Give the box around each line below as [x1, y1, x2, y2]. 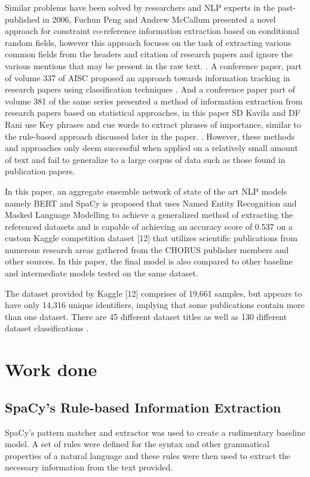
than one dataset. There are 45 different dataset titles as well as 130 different [5, 310, 287, 322]
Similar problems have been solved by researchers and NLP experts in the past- [5, 1, 296, 13]
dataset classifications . [5, 322, 89, 334]
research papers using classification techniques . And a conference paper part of [5, 83, 296, 96]
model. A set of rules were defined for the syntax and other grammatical [5, 438, 269, 450]
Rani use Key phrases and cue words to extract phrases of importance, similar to [5, 118, 301, 130]
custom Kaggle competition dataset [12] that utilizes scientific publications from [5, 232, 298, 244]
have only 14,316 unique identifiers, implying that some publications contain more [5, 298, 305, 311]
